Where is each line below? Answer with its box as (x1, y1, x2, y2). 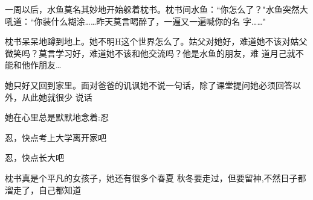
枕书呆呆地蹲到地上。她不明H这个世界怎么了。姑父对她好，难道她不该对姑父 (5, 35, 308, 48)
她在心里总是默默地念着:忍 (5, 111, 109, 123)
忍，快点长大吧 (5, 151, 64, 164)
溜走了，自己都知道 (5, 183, 81, 196)
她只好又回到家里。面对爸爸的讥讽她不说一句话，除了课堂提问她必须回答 (5, 78, 292, 91)
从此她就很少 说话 (21, 90, 92, 103)
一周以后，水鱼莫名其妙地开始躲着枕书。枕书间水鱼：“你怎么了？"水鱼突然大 (5, 3, 308, 15)
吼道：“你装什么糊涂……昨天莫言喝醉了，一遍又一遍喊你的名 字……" (5, 14, 266, 27)
